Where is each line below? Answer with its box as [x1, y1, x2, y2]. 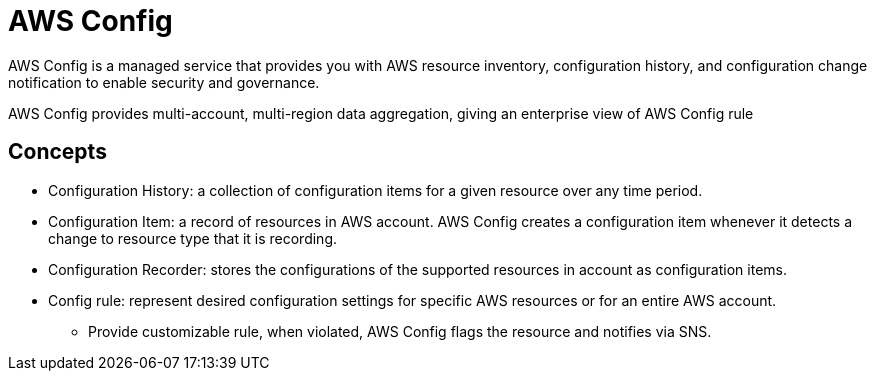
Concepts [8, 139, 107, 165]
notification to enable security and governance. [8, 73, 320, 91]
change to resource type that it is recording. [48, 229, 338, 247]
